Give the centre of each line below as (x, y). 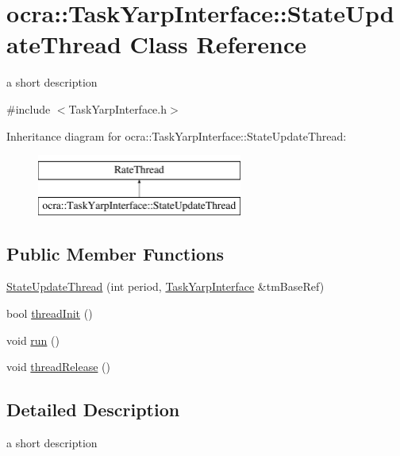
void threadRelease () (58, 367)
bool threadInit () (50, 313)
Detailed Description (93, 410)
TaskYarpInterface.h (118, 108)
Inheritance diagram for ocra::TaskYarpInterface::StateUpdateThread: (177, 135)
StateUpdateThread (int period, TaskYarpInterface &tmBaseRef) (165, 286)
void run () (33, 340)
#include (29, 108)
